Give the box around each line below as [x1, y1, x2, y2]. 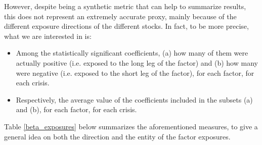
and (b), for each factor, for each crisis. [16, 104, 137, 115]
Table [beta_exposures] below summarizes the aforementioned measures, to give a [4, 121, 258, 131]
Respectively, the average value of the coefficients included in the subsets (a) [16, 94, 253, 105]
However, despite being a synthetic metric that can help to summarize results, [4, 1, 246, 11]
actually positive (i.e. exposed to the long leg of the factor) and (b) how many [16, 57, 258, 68]
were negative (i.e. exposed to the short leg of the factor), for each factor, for [16, 67, 254, 78]
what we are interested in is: [4, 30, 92, 41]
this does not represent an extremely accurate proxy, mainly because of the [4, 11, 237, 21]
